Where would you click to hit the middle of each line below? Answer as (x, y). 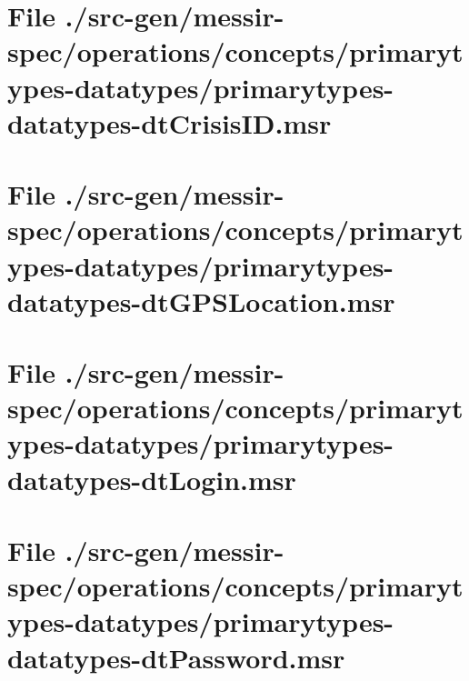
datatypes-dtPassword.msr (176, 657)
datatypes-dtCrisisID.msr (170, 122)
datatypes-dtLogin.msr (152, 479)
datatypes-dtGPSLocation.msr (201, 300)
